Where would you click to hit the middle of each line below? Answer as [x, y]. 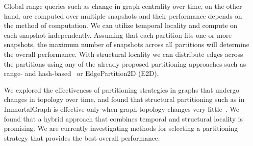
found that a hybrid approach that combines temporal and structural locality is [123, 118]
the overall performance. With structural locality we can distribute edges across [124, 54]
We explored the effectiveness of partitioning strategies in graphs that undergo [122, 89]
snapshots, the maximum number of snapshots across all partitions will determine [127, 44]
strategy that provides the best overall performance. [82, 137]
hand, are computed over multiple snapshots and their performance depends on [123, 15]
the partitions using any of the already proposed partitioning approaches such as [125, 63]
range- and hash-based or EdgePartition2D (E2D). [81, 73]
